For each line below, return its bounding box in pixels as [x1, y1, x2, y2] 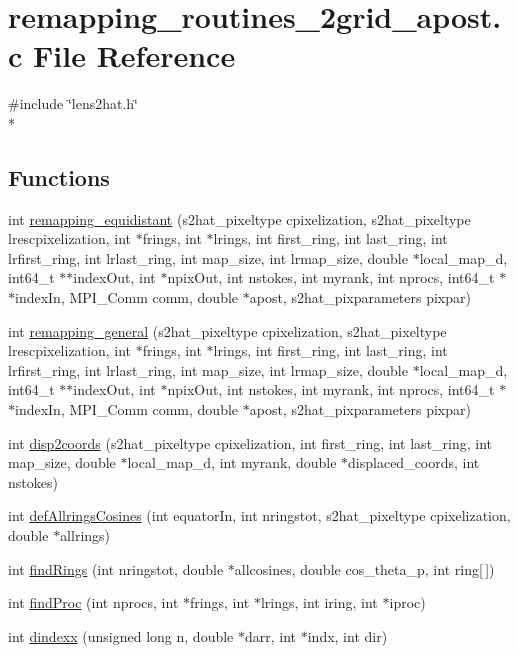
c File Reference [8, 35, 236, 76]
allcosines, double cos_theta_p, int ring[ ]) [234, 558, 495, 579]
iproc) [389, 592, 426, 613]
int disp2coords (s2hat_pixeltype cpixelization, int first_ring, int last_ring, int [8, 432, 493, 453]
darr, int [244, 625, 297, 646]
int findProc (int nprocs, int [8, 592, 179, 613]
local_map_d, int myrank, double [127, 452, 337, 473]
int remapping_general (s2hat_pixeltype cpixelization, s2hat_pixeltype [8, 320, 447, 341]
